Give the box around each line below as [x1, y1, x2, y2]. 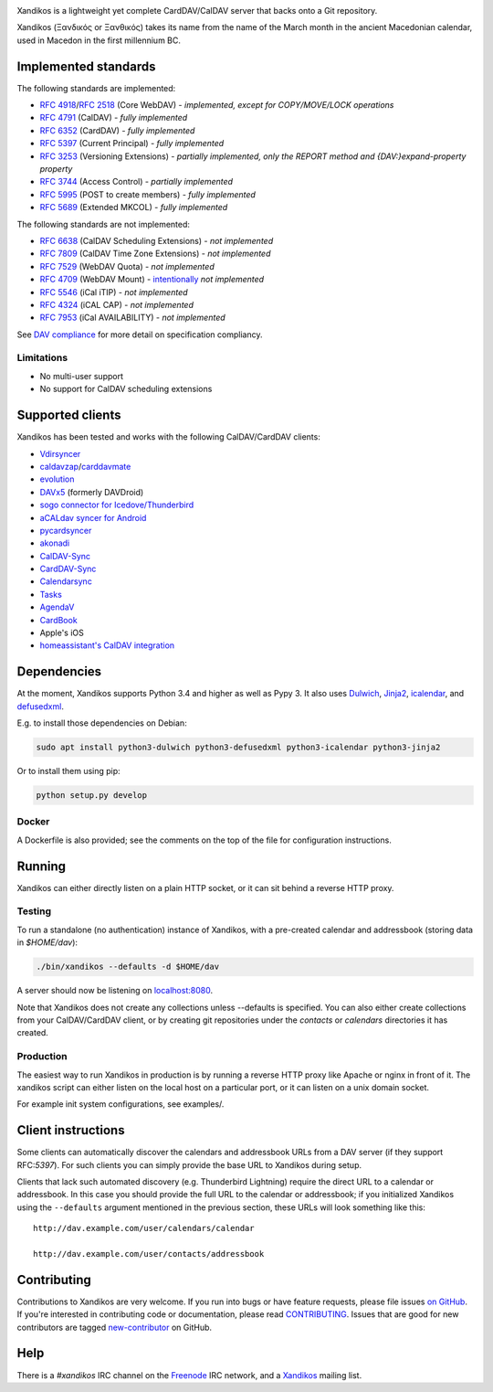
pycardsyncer [39, 525, 92, 536]
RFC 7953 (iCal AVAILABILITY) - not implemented [39, 312, 226, 324]
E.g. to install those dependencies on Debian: [16, 717, 187, 728]
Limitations [16, 352, 68, 365]
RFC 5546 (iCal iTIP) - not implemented [39, 286, 188, 297]
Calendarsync [39, 576, 93, 587]
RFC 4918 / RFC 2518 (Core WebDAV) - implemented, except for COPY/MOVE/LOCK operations [39, 100, 394, 111]
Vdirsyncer [39, 448, 81, 459]
